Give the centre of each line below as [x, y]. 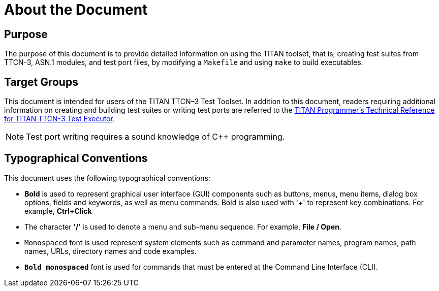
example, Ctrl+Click [58, 211]
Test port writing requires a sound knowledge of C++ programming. [155, 137]
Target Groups [41, 82]
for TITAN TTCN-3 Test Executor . [59, 119]
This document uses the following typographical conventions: [107, 178]
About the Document [76, 10]
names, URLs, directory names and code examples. [111, 251]
